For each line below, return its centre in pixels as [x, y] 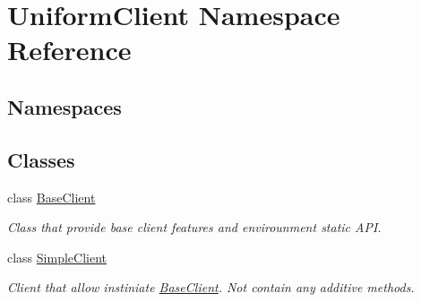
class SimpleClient [57, 257]
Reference [69, 50]
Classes [41, 159]
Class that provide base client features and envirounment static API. [194, 227]
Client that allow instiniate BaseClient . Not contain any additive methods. [211, 287]
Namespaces [64, 106]
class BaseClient [52, 197]
